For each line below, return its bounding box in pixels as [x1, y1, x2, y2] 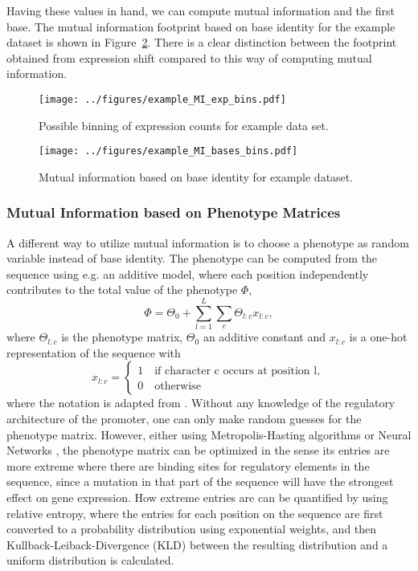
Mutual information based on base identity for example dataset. [39, 168, 354, 185]
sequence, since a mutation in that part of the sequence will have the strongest [6, 473, 394, 490]
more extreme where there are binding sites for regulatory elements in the [6, 457, 370, 474]
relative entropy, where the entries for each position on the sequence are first [6, 504, 383, 521]
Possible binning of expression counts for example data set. [39, 116, 329, 133]
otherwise [154, 381, 201, 393]
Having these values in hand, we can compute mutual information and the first [6, 2, 395, 18]
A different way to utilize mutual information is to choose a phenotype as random [6, 234, 409, 251]
